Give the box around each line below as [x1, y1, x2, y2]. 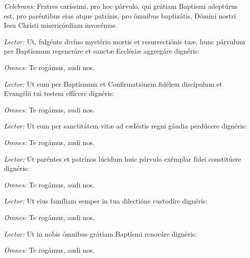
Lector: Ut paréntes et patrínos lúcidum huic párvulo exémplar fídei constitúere [4, 153, 241, 164]
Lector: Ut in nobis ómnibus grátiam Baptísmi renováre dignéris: [4, 228, 197, 239]
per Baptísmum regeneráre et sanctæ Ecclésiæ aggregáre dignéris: [4, 46, 200, 56]
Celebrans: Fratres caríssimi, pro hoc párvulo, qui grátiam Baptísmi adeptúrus [4, 1, 238, 11]
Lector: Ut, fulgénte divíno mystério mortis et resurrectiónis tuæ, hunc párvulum [4, 36, 245, 46]
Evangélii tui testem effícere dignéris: [4, 88, 114, 98]
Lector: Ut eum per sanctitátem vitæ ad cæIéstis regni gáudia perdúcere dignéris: [4, 121, 247, 131]
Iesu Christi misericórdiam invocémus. [4, 20, 117, 30]
